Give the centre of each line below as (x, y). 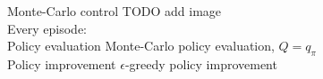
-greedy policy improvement (201, 63)
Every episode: (47, 28)
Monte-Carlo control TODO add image (115, 11)
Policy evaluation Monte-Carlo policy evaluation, (141, 46)
